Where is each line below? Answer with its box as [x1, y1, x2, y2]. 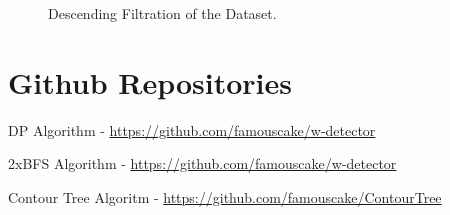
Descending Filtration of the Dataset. [48, 3, 277, 23]
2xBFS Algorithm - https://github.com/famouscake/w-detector [8, 153, 397, 174]
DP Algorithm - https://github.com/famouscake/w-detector [8, 119, 376, 140]
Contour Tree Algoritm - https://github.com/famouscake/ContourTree [8, 186, 442, 207]
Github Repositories [8, 61, 293, 102]
